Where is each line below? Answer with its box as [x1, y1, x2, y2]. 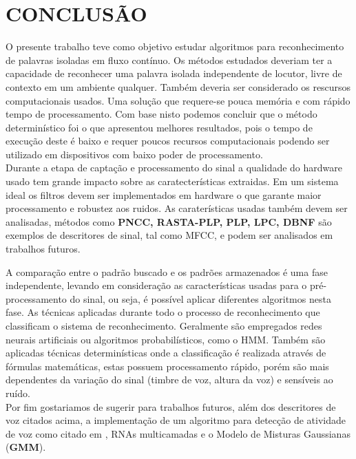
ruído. [6, 385, 30, 400]
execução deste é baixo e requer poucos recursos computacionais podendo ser [6, 134, 330, 148]
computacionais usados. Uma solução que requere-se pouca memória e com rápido [6, 93, 350, 107]
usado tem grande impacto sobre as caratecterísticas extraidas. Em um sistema [6, 174, 339, 189]
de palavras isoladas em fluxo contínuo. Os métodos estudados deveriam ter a [6, 52, 333, 67]
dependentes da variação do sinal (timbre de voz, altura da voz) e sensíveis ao [6, 372, 333, 387]
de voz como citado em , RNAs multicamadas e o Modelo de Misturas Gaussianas [6, 426, 350, 440]
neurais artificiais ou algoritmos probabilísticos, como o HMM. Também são [6, 332, 326, 346]
